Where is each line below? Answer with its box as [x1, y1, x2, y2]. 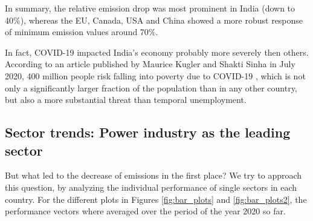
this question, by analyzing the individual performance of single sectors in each [5, 180, 297, 193]
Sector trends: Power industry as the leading [5, 123, 291, 142]
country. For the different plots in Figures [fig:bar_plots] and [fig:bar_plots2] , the [5, 193, 307, 205]
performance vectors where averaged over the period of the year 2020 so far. [5, 205, 286, 217]
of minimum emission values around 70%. [5, 25, 158, 38]
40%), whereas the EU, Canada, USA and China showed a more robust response [5, 13, 303, 26]
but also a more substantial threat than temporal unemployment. [5, 93, 247, 106]
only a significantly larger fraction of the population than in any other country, [5, 81, 297, 94]
